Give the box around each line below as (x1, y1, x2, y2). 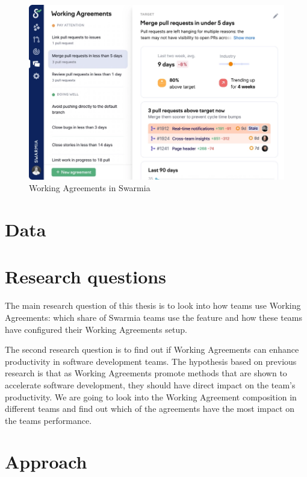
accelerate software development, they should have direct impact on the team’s (5, 378, 296, 391)
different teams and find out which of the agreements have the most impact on (5, 402, 294, 415)
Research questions (5, 264, 166, 289)
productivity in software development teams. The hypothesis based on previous (5, 355, 297, 367)
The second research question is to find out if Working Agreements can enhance (5, 343, 299, 356)
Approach (5, 449, 87, 474)
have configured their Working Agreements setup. (5, 323, 187, 335)
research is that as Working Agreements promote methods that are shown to (5, 367, 287, 379)
